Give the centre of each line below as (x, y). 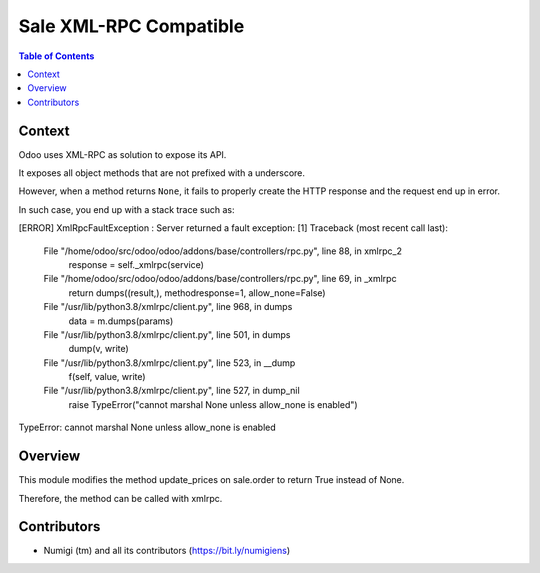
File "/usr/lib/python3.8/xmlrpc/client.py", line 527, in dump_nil (171, 391)
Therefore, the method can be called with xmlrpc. (120, 498)
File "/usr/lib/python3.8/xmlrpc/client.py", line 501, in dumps (167, 334)
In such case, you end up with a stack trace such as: (126, 209)
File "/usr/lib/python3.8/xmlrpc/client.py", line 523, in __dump (169, 362)
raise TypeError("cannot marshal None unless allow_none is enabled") (213, 404)
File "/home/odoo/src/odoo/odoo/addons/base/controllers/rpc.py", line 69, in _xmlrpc (220, 279)
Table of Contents (56, 56)
